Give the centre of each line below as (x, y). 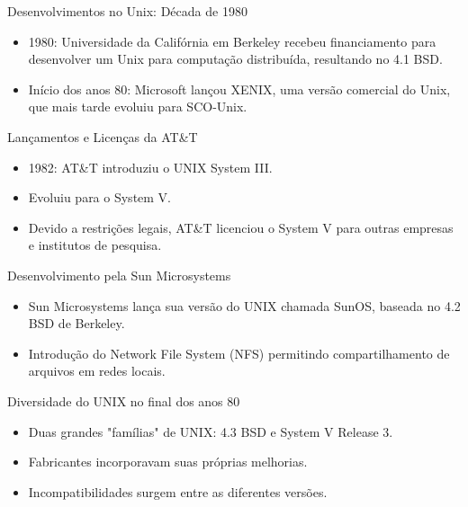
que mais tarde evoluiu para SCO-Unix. (138, 107)
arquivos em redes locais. (97, 371)
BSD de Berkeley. (76, 323)
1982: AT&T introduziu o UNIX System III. (150, 167)
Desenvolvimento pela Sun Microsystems (119, 275)
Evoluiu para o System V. (100, 197)
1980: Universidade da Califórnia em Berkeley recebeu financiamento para (232, 41)
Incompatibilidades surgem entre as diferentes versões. (178, 491)
